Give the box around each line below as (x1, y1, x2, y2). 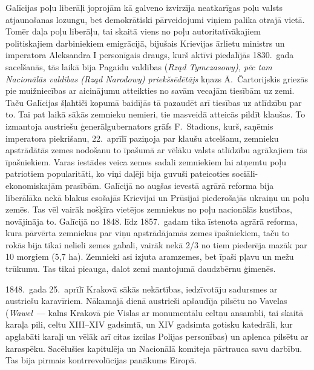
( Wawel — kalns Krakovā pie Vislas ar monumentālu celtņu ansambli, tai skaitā (5, 306, 304, 319)
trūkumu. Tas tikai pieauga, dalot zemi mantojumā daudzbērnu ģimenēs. (5, 262, 276, 275)
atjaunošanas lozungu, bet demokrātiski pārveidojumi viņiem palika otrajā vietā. (5, 13, 305, 25)
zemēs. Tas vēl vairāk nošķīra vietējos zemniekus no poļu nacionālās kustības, (5, 203, 292, 216)
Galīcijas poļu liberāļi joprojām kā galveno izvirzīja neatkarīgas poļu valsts (5, 1, 283, 13)
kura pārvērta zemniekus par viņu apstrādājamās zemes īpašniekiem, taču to (5, 226, 290, 239)
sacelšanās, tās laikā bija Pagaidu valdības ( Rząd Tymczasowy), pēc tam (5, 60, 272, 73)
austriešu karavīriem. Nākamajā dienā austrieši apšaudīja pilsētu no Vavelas (5, 294, 287, 307)
